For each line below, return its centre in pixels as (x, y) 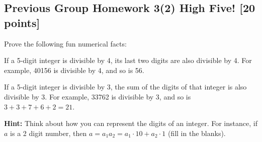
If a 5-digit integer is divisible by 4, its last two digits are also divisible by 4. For (128, 60)
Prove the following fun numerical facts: (65, 43)
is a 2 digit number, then (49, 133)
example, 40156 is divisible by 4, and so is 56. (74, 70)
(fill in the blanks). (197, 133)
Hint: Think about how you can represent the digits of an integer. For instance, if (131, 123)
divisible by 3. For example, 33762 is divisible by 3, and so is (98, 96)
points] (22, 22)
